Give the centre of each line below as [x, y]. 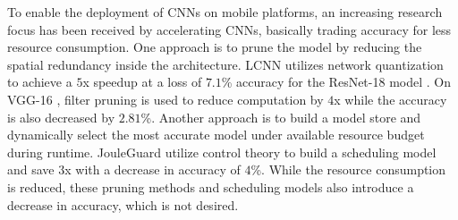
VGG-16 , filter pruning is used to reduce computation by [165, 99]
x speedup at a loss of [142, 82]
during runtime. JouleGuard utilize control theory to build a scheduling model [222, 152]
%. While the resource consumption [348, 169]
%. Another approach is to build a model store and [281, 117]
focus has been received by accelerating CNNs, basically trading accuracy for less [229, 29]
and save [31, 169]
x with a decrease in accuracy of [153, 169]
